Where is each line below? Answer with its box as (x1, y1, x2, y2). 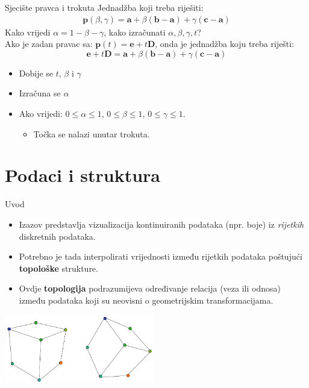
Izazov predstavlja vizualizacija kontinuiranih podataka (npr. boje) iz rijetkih (19, 217, 304, 230)
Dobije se (19, 66, 54, 79)
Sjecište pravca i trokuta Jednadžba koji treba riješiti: (5, 1, 204, 13)
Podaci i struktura (5, 163, 160, 187)
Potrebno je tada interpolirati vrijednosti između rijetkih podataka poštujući (19, 250, 302, 263)
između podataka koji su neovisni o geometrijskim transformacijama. (19, 293, 273, 306)
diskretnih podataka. (19, 230, 96, 242)
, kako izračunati (104, 25, 166, 38)
